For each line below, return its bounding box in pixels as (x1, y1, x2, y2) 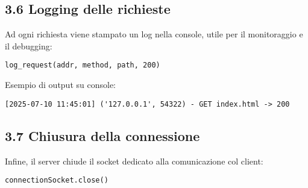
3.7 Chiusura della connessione (5, 126, 200, 145)
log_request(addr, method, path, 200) (5, 61, 160, 70)
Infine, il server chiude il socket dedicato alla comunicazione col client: (5, 154, 263, 167)
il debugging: (5, 39, 52, 52)
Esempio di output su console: (5, 78, 116, 91)
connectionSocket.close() (5, 176, 108, 185)
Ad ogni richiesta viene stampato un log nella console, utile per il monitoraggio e (5, 28, 303, 40)
